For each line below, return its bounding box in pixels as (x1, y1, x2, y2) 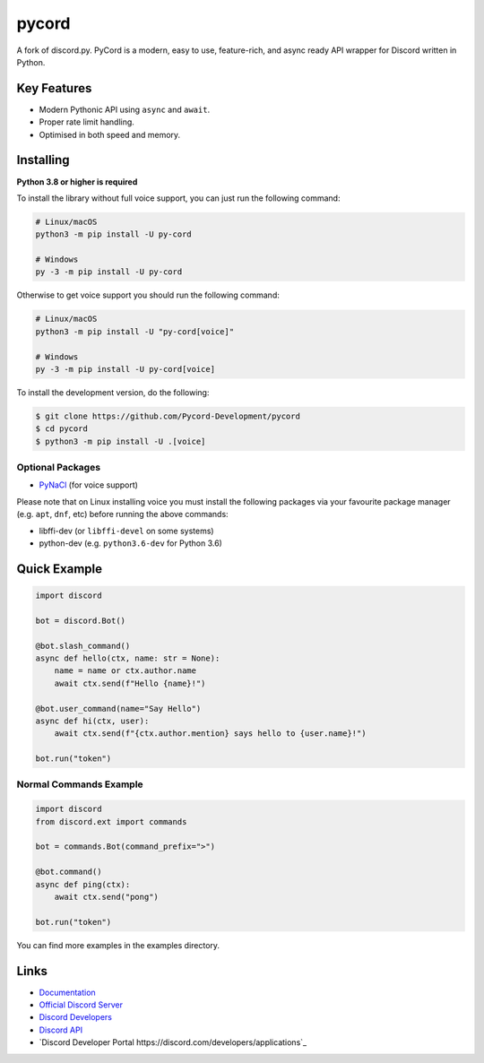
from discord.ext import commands (35, 817, 187, 826)
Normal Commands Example (16, 778, 143, 791)
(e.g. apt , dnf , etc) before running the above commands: (16, 509, 229, 520)
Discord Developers (39, 1012, 112, 1023)
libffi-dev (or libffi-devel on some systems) (39, 525, 214, 536)
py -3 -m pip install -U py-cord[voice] (35, 364, 215, 374)
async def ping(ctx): (35, 879, 131, 889)
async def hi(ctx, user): (35, 715, 150, 726)
